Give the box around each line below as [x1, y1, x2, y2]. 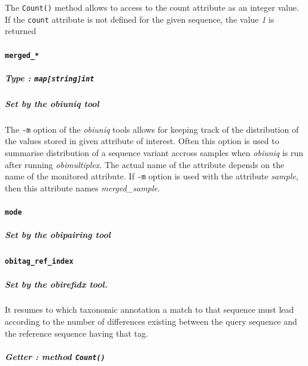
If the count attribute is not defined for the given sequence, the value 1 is [5, 13, 275, 25]
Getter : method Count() [5, 350, 105, 362]
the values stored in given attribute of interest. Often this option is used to [5, 135, 279, 147]
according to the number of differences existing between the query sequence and [5, 315, 297, 328]
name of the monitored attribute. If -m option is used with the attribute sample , [5, 170, 298, 182]
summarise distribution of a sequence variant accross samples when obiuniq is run [5, 147, 304, 158]
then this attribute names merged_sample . [5, 181, 160, 194]
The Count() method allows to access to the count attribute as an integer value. [5, 1, 299, 13]
